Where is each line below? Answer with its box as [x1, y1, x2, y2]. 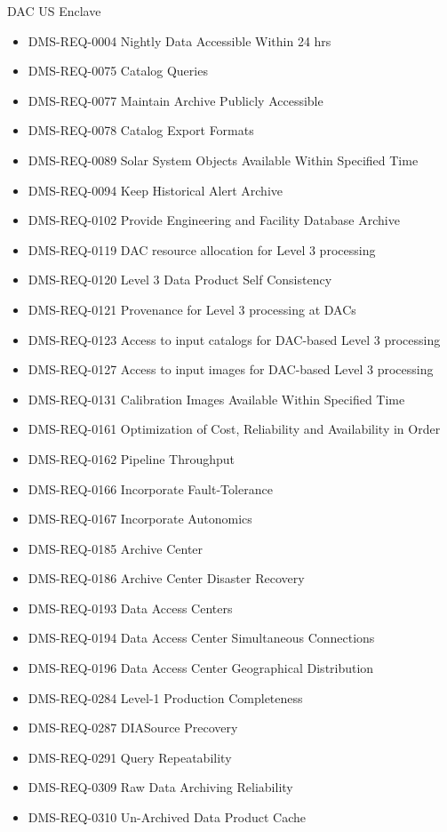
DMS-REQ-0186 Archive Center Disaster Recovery [28, 569, 305, 588]
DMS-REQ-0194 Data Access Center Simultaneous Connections [28, 628, 375, 647]
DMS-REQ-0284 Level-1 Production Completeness [28, 688, 303, 707]
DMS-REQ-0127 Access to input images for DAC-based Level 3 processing [28, 360, 434, 379]
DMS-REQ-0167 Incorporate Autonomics [28, 509, 252, 528]
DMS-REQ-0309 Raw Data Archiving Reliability [28, 778, 293, 796]
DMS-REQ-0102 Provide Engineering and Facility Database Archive [28, 211, 400, 229]
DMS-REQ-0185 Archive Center [28, 539, 204, 557]
